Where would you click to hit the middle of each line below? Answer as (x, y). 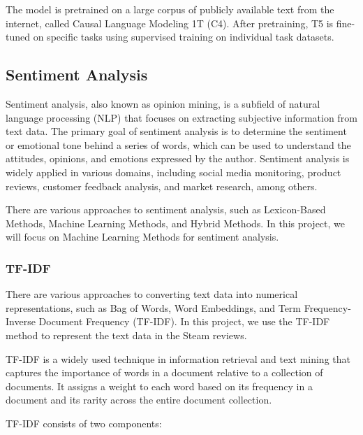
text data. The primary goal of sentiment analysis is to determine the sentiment (176, 131)
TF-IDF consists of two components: (84, 423)
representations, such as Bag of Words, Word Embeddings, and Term (154, 307)
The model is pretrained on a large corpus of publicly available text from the (170, 9)
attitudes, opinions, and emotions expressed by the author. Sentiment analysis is (178, 158)
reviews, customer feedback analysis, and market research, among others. (162, 186)
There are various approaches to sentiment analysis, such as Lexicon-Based (166, 209)
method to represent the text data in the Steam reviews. (126, 335)
